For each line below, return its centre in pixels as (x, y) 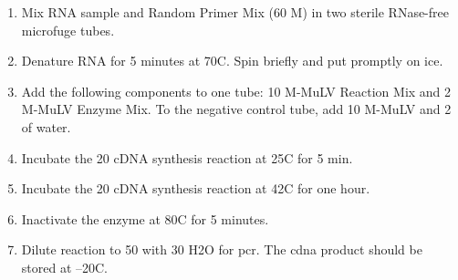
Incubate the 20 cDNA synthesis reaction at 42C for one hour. (196, 188)
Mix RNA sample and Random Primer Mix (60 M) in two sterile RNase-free (235, 12)
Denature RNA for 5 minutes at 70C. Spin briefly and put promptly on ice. (232, 61)
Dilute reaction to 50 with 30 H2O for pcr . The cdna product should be (222, 249)
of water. (46, 126)
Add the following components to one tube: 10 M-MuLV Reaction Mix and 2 (236, 91)
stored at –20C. (65, 267)
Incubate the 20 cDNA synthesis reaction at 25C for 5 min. (187, 157)
